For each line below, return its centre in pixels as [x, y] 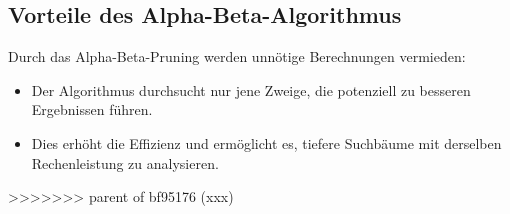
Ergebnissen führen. [92, 109]
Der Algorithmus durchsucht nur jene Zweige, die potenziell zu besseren [251, 89]
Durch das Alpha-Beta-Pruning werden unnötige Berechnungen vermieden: [237, 56]
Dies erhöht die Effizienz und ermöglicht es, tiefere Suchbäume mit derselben [266, 142]
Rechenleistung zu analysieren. [125, 162]
